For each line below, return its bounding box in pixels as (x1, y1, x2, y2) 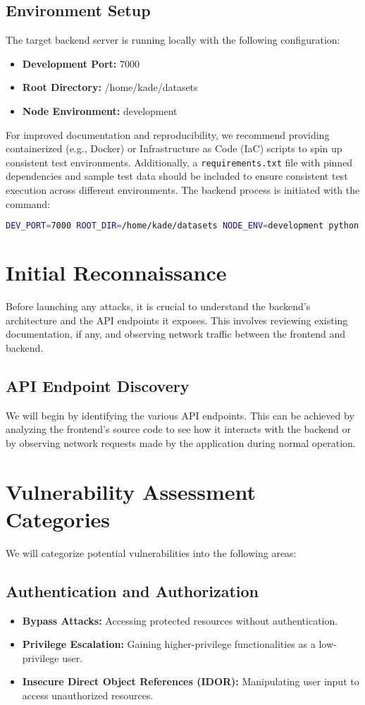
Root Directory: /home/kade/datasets (22, 80, 198, 94)
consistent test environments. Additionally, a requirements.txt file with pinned (6, 154, 353, 169)
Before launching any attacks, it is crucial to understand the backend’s (6, 299, 311, 314)
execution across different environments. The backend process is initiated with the (6, 183, 360, 197)
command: (6, 196, 50, 211)
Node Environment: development (22, 103, 178, 118)
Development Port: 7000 (22, 56, 140, 70)
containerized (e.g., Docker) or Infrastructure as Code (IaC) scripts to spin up (6, 141, 342, 156)
